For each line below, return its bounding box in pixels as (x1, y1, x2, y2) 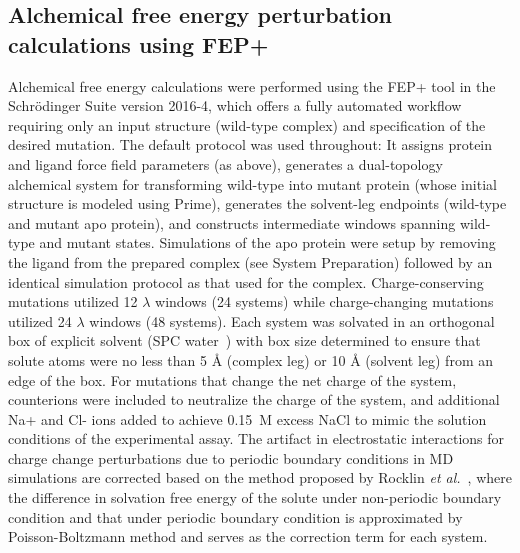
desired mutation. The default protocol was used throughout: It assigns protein (8, 134, 493, 155)
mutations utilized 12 (8, 291, 138, 312)
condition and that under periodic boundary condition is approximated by (8, 506, 463, 527)
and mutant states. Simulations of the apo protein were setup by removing (39, 232, 496, 253)
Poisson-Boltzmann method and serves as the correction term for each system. (8, 526, 488, 547)
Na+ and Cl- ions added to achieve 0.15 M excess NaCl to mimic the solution (8, 408, 487, 429)
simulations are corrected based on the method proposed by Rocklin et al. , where (8, 467, 512, 488)
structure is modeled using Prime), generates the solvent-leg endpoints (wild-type (8, 193, 507, 214)
